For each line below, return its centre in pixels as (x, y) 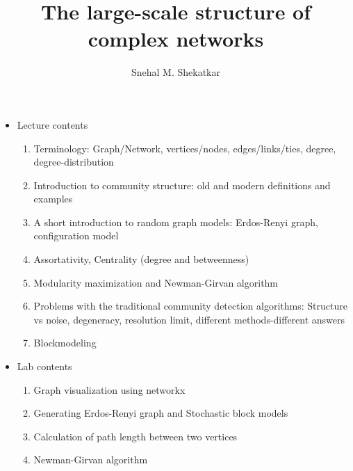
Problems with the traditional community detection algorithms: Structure (190, 306)
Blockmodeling (65, 343)
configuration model (76, 235)
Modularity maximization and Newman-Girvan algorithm (156, 282)
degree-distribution (74, 162)
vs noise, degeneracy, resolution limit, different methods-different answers (189, 319)
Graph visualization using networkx (109, 389)
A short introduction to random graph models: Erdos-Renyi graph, (176, 222)
